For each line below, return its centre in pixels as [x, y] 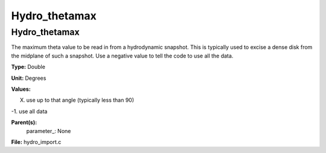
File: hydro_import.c [36, 142]
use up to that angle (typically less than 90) [80, 100]
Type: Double [28, 67]
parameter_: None [49, 131]
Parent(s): [24, 122]
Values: [21, 89]
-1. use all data [29, 111]
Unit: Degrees [29, 78]
